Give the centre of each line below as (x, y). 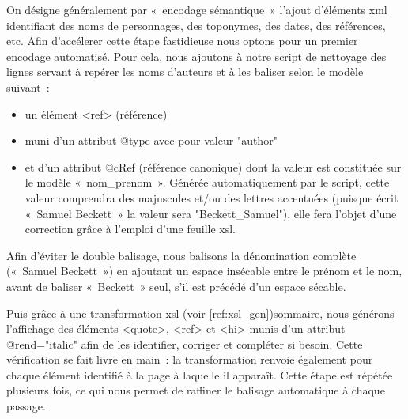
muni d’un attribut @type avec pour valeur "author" (151, 140)
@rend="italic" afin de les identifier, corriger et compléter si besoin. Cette (185, 344)
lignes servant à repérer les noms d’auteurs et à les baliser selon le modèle (185, 72)
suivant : (28, 87)
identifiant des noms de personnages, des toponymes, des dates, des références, (196, 25)
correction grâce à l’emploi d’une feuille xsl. (130, 229)
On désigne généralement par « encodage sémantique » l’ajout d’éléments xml (197, 9)
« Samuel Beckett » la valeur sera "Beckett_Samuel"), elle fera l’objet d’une (211, 213)
